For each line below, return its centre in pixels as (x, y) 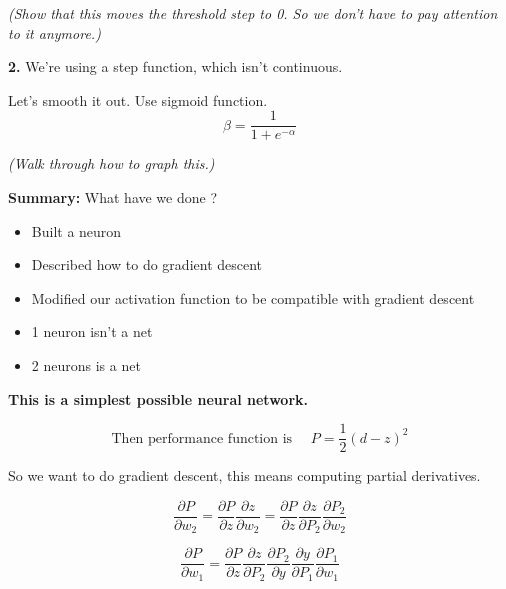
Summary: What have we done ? (113, 197)
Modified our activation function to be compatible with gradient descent (253, 297)
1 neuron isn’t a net (92, 331)
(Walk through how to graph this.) (111, 163)
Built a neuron (76, 230)
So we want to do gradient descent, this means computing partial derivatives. (244, 475)
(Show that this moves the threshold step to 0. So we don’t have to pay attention (253, 13)
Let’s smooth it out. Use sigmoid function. (138, 99)
